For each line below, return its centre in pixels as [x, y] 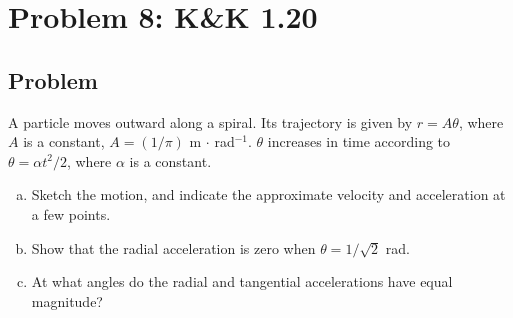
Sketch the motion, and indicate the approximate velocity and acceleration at [268, 194]
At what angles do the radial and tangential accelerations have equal [242, 281]
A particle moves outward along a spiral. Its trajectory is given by [210, 121]
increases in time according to [359, 141]
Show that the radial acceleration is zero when [173, 247]
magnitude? [67, 300]
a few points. [71, 213]
